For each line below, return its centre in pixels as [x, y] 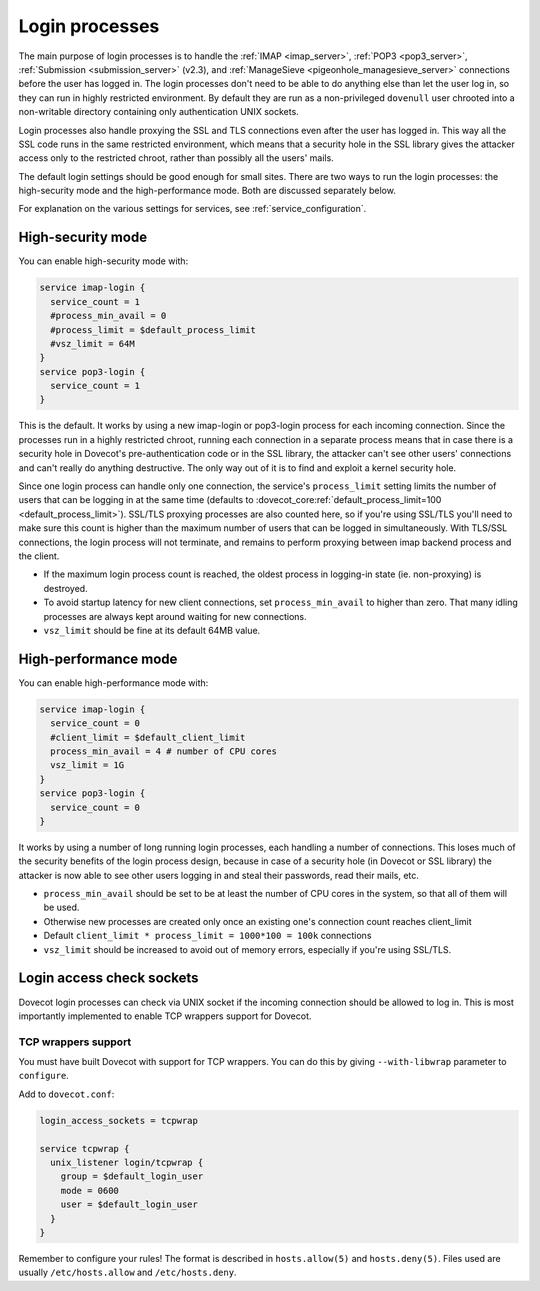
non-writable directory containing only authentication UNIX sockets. [158, 112]
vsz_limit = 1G [87, 765]
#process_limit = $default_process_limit [153, 329]
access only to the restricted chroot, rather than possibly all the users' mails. [176, 158]
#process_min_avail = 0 [108, 316]
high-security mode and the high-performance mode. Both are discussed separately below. [207, 191]
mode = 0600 [90, 1190]
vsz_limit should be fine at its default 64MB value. [152, 630]
